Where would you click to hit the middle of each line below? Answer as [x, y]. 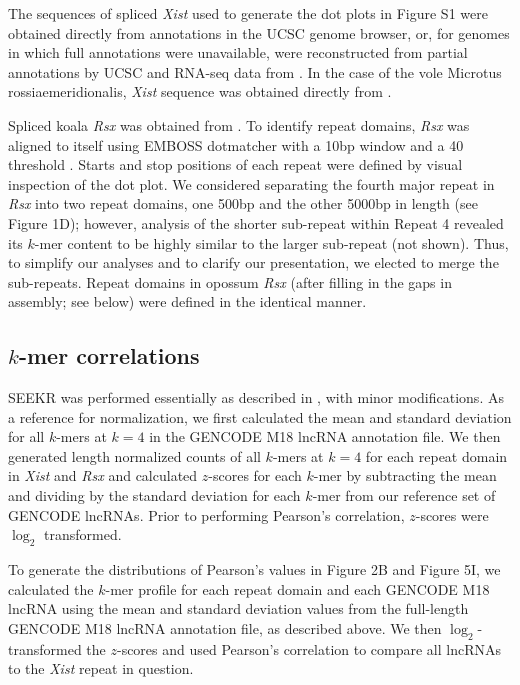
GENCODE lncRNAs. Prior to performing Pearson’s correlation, [206, 514]
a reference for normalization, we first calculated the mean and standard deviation [260, 416]
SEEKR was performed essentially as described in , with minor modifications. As [256, 397]
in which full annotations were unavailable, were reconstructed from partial [238, 52]
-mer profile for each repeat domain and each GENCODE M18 [297, 588]
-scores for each [255, 475]
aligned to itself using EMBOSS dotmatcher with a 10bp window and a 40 [236, 144]
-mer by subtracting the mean [405, 475]
